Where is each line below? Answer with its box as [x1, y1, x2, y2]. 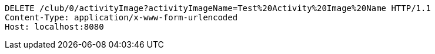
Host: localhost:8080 [5, 22, 104, 31]
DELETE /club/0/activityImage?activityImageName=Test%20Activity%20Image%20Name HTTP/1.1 [5, 3, 431, 13]
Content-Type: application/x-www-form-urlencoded [5, 13, 238, 22]
